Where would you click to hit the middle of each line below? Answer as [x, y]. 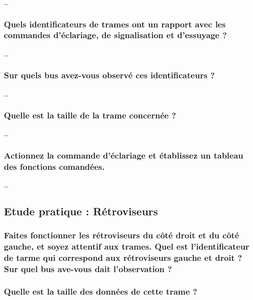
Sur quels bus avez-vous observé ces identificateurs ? [109, 75]
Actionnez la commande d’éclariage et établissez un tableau [124, 155]
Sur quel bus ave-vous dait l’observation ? [88, 269]
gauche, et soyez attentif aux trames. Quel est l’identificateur [127, 246]
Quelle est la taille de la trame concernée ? [90, 115]
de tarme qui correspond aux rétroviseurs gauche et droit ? [123, 258]
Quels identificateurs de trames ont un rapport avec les [115, 24]
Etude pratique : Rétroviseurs [81, 211]
